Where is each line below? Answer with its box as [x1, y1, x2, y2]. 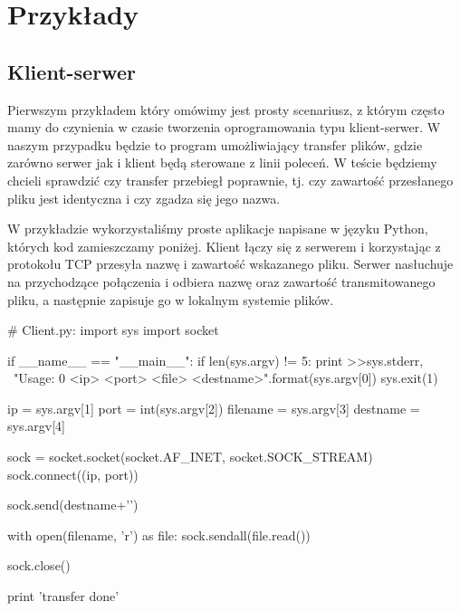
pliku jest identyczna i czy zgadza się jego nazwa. [7, 188, 281, 207]
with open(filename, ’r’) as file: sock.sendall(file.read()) [7, 525, 311, 544]
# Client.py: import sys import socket [7, 320, 219, 339]
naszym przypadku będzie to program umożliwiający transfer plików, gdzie [7, 135, 423, 154]
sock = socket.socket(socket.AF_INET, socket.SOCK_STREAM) [7, 447, 373, 466]
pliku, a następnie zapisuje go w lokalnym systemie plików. [7, 290, 334, 309]
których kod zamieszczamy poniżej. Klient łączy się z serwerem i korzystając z [7, 236, 441, 255]
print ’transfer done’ [7, 587, 120, 606]
